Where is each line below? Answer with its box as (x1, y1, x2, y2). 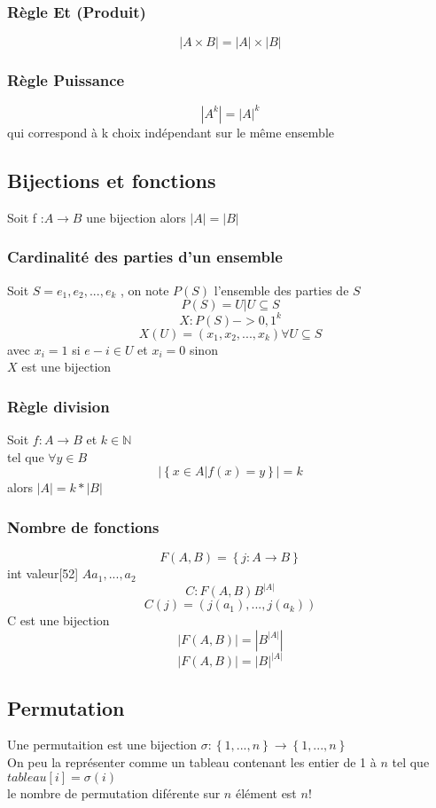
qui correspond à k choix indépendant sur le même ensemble (7, 122, 334, 141)
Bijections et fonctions (7, 166, 216, 193)
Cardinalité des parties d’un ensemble (7, 246, 283, 268)
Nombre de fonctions (7, 515, 160, 537)
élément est (235, 783, 297, 802)
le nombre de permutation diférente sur (7, 783, 221, 802)
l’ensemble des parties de (214, 280, 349, 299)
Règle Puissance (7, 69, 125, 91)
